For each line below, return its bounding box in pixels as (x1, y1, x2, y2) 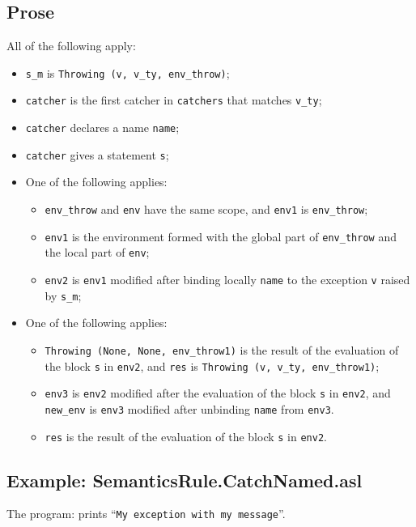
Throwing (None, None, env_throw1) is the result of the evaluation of (45, 341, 399, 358)
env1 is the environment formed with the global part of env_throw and (45, 227, 397, 244)
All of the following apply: (6, 37, 136, 54)
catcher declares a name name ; (25, 119, 180, 136)
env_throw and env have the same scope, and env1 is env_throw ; (45, 201, 368, 218)
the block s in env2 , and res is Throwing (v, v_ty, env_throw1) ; (45, 357, 380, 374)
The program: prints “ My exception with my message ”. (6, 505, 286, 522)
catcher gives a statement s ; (25, 146, 169, 163)
